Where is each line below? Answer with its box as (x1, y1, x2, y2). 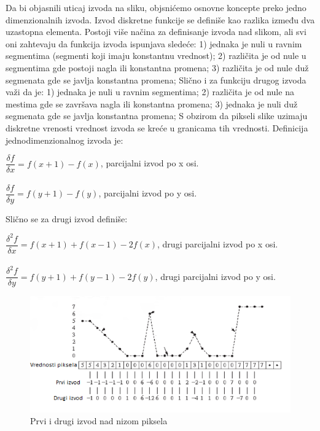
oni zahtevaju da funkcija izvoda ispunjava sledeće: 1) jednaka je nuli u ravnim (6, 37, 302, 50)
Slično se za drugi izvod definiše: (6, 212, 128, 225)
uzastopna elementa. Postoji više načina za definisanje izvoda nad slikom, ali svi (6, 25, 306, 38)
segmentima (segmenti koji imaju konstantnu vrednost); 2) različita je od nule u (6, 49, 306, 62)
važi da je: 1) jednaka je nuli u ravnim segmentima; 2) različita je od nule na (6, 85, 294, 98)
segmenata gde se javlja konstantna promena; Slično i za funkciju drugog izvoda (6, 73, 306, 86)
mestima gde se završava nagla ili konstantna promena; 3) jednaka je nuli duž (6, 97, 298, 110)
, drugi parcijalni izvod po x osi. (157, 238, 278, 250)
